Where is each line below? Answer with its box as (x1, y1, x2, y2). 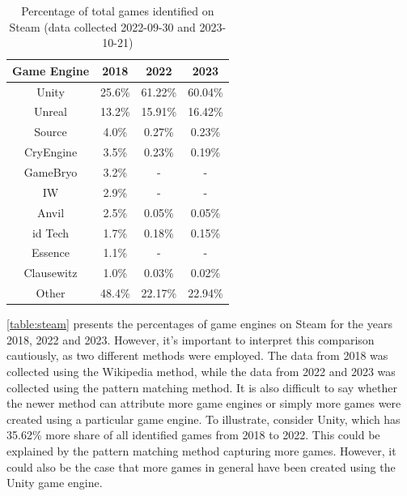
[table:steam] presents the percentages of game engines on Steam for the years (6, 315, 392, 332)
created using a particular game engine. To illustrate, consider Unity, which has (6, 410, 401, 427)
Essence (32, 244, 70, 261)
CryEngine (23, 143, 78, 160)
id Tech (32, 224, 70, 241)
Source (34, 123, 67, 140)
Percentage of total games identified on (21, 2, 214, 19)
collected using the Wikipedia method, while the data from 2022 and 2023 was (6, 362, 396, 379)
